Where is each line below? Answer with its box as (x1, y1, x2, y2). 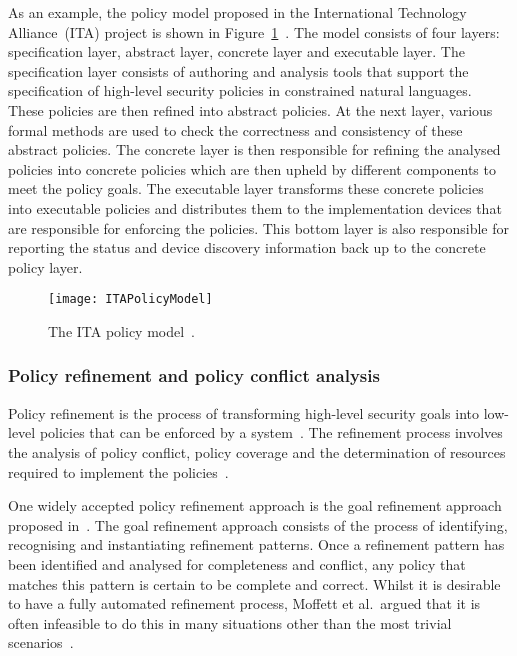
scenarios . (8, 632, 74, 653)
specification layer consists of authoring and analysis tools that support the (8, 60, 469, 81)
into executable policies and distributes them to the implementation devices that (8, 197, 502, 218)
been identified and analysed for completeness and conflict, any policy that (8, 553, 466, 574)
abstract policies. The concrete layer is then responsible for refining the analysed (8, 139, 501, 160)
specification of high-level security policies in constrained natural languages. (8, 80, 472, 101)
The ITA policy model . (48, 320, 196, 341)
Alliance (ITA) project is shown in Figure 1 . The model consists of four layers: (8, 21, 500, 42)
